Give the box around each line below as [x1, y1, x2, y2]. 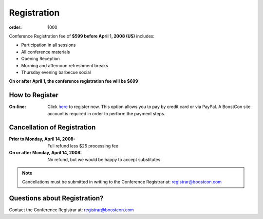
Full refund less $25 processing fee [47, 143, 119, 148]
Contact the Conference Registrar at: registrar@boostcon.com [9, 207, 134, 213]
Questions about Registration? [9, 194, 104, 202]
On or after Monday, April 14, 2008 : [9, 150, 82, 156]
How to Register [9, 91, 58, 99]
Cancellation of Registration [9, 123, 96, 131]
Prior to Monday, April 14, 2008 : [9, 136, 75, 142]
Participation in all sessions [21, 42, 76, 48]
